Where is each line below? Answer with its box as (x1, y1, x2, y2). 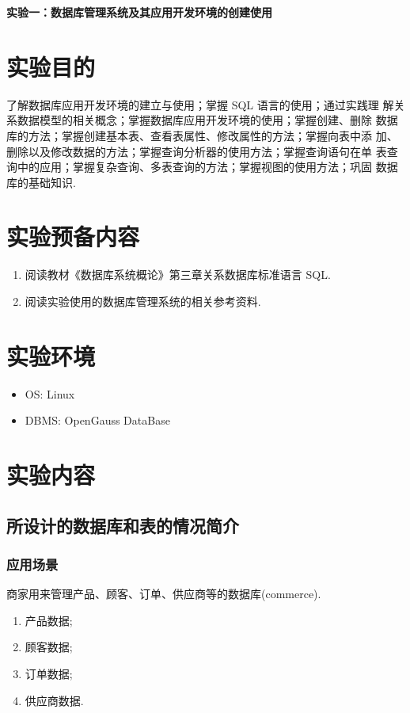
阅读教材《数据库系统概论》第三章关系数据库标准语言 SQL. (25, 266, 331, 283)
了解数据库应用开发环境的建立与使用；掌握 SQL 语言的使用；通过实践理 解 (6, 96, 394, 112)
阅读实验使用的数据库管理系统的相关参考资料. (25, 293, 261, 309)
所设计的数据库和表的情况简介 (6, 513, 239, 537)
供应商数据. (25, 692, 84, 708)
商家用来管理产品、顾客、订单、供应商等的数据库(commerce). (6, 585, 321, 602)
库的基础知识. (6, 173, 76, 190)
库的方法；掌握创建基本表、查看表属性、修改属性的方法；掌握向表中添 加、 (6, 127, 398, 143)
